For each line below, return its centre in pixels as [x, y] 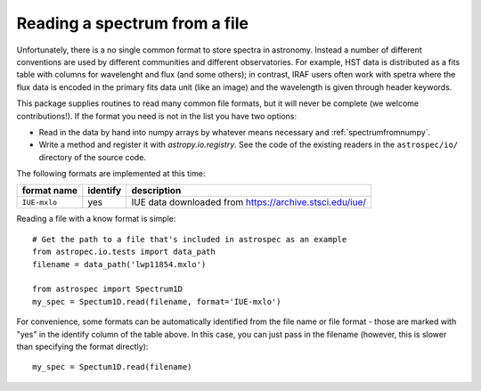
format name [50, 191]
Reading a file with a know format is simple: [96, 219]
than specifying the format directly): [82, 346]
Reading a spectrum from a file [133, 23]
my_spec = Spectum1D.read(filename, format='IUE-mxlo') [157, 301]
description [156, 191]
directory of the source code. [93, 157]
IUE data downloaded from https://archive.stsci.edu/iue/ [249, 202]
